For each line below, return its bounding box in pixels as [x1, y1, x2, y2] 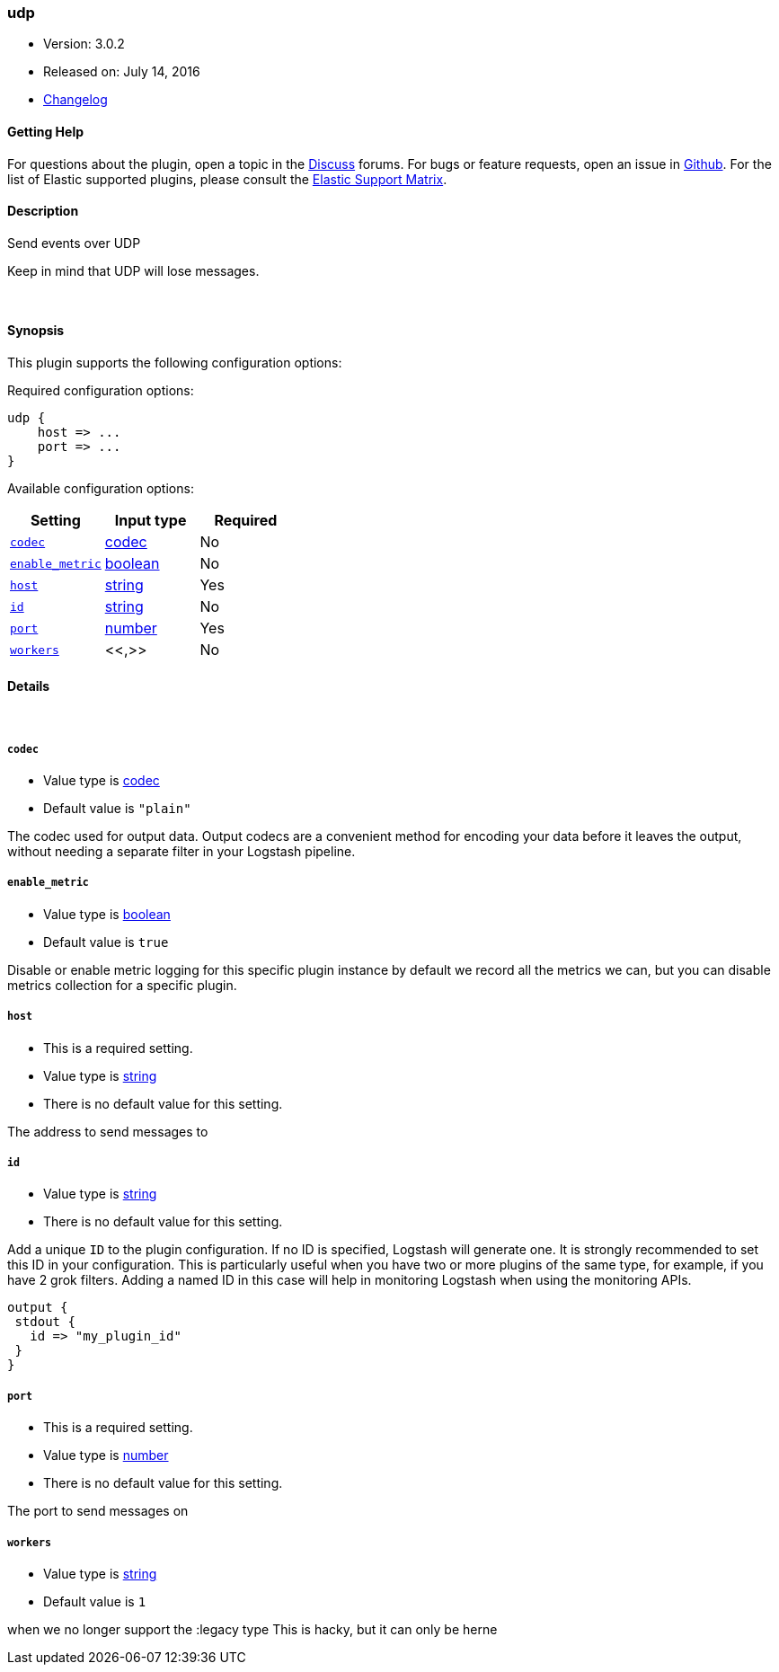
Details [7, 677, 50, 694]
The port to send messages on [7, 1503, 189, 1519]
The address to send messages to [7, 1123, 208, 1139]
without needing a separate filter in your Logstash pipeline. [7, 844, 356, 860]
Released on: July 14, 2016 [43, 64, 200, 80]
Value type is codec [43, 773, 160, 789]
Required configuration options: [7, 383, 194, 399]
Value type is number [43, 1447, 169, 1464]
